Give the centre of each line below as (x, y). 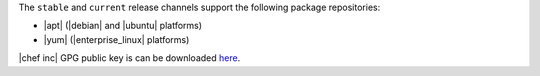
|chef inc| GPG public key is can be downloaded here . (129, 58)
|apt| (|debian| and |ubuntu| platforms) (123, 26)
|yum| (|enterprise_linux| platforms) (116, 39)
